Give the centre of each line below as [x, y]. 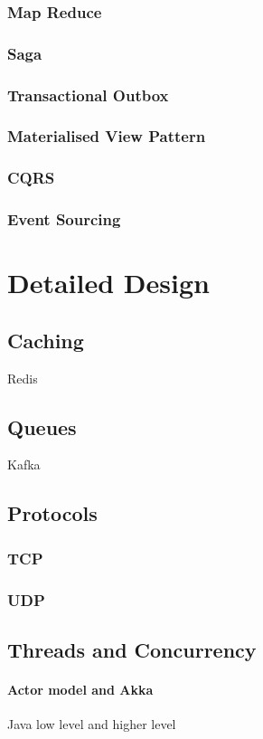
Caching [46, 340]
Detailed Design [108, 283]
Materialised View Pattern [107, 136]
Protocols [52, 513]
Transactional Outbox [88, 95]
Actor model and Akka [80, 689]
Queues [42, 426]
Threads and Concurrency [132, 649]
